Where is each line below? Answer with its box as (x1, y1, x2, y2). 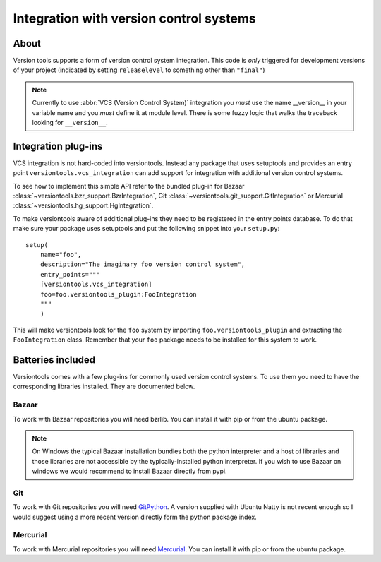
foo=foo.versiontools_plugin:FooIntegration (40, 290, 197, 298)
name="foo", (40, 251, 82, 259)
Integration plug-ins (13, 140, 103, 152)
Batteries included (13, 354, 95, 366)
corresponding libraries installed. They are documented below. (13, 382, 195, 391)
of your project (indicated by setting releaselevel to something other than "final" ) (13, 66, 265, 74)
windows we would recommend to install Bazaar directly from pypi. (32, 467, 227, 476)
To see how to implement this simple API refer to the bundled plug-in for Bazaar (13, 181, 245, 190)
